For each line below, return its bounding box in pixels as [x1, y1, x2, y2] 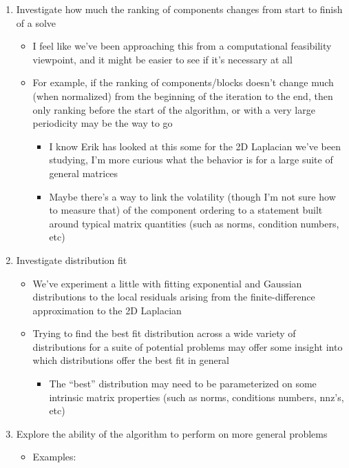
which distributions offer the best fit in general [32, 353, 230, 367]
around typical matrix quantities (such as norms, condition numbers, [49, 216, 339, 230]
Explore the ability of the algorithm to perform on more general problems [16, 426, 328, 440]
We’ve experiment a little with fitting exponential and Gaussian [32, 276, 302, 290]
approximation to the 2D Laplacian [32, 303, 182, 317]
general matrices [49, 165, 118, 180]
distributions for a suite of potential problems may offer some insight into [32, 339, 343, 354]
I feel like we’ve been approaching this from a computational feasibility [32, 39, 332, 53]
